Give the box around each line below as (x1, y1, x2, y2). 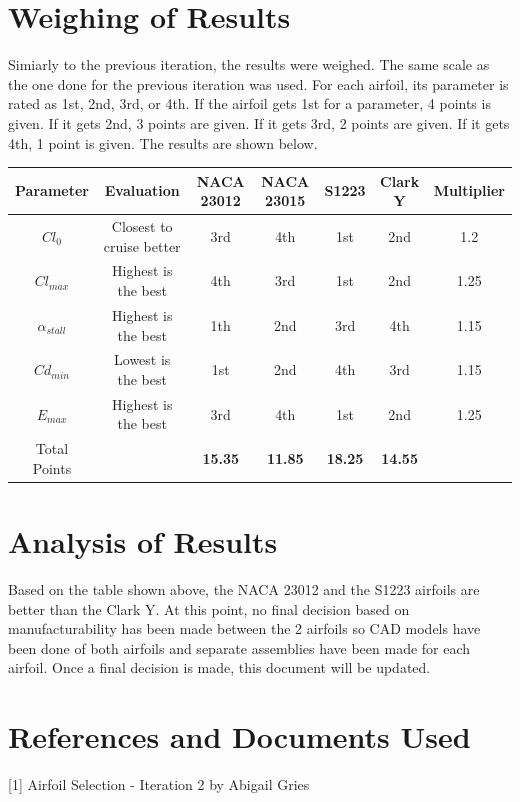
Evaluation (104, 180, 180, 201)
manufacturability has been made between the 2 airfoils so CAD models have (8, 618, 481, 639)
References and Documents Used (8, 716, 471, 757)
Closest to (111, 216, 173, 237)
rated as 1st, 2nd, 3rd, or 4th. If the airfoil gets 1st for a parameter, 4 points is (8, 93, 491, 114)
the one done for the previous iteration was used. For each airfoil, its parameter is (8, 73, 509, 94)
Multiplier (433, 180, 505, 201)
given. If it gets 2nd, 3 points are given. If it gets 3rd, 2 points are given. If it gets (8, 112, 510, 133)
